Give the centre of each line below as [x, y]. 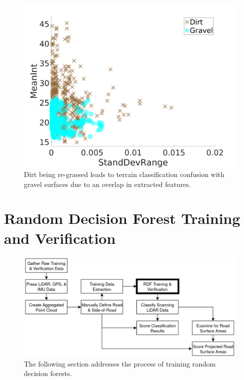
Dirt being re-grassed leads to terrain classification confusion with [124, 174]
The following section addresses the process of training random [120, 363]
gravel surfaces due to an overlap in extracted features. [108, 184]
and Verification [60, 238]
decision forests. [48, 373]
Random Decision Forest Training [122, 218]
